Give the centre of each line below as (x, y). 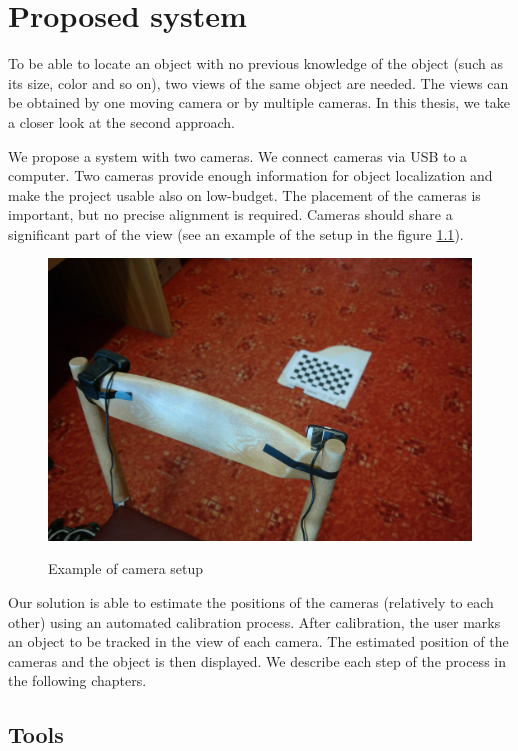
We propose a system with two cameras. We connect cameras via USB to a (238, 155)
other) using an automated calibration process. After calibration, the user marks (254, 621)
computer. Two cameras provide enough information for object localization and (250, 175)
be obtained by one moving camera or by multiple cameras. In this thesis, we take (259, 102)
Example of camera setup (126, 568)
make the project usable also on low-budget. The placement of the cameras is (244, 194)
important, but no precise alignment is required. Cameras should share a (230, 214)
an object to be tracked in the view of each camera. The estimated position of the (258, 641)
